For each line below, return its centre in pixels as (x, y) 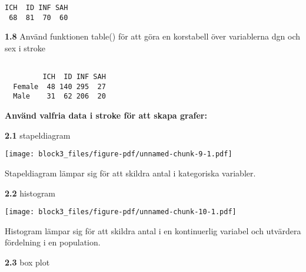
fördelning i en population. (53, 242)
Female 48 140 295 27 (59, 86)
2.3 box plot (27, 262)
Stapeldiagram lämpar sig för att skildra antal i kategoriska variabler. (130, 173)
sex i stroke (25, 47)
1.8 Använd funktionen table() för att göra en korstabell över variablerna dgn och (152, 36)
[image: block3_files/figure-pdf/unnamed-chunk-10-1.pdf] (121, 212)
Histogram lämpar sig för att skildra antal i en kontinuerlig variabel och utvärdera (153, 230)
